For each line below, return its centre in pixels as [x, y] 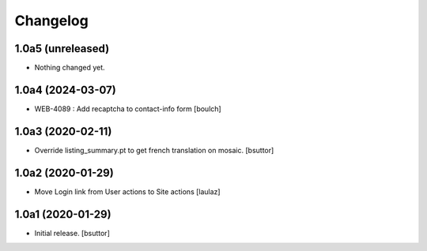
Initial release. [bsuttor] [72, 233]
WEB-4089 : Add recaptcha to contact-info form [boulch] [128, 109]
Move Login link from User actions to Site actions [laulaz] [127, 191]
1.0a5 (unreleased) [62, 49]
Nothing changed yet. [70, 68]
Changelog [51, 21]
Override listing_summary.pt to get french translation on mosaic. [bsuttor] [154, 150]
